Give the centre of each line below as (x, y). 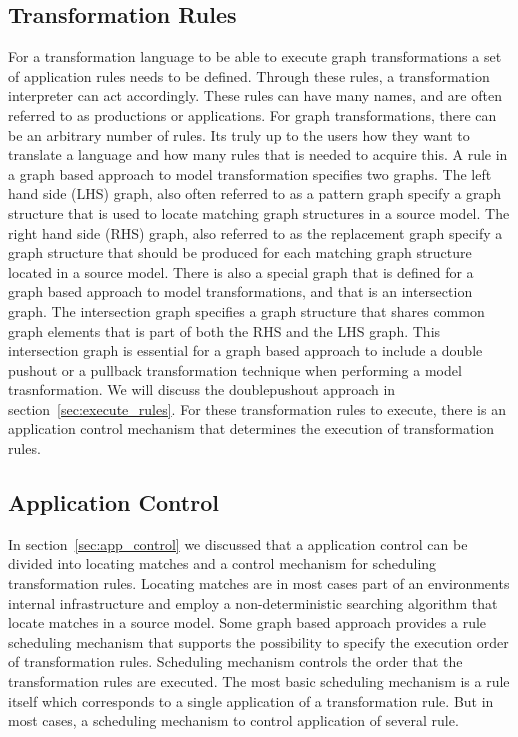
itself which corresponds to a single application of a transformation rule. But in (251, 700)
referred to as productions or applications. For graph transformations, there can (252, 114)
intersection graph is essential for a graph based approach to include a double (245, 350)
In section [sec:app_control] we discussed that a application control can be (238, 543)
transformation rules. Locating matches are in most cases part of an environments (259, 583)
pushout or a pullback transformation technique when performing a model (235, 369)
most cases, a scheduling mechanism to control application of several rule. (233, 720)
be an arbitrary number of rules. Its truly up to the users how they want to (239, 134)
